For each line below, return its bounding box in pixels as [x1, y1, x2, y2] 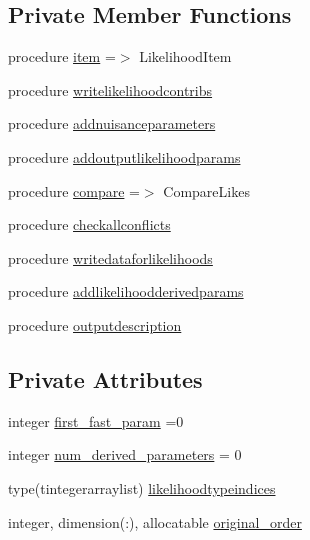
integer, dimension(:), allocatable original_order [8, 511, 302, 532]
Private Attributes [8, 363, 203, 394]
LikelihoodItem [139, 46, 232, 67]
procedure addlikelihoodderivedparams [8, 281, 244, 302]
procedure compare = [8, 180, 140, 201]
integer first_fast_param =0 [8, 410, 184, 431]
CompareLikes [163, 180, 250, 201]
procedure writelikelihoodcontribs [8, 79, 213, 100]
